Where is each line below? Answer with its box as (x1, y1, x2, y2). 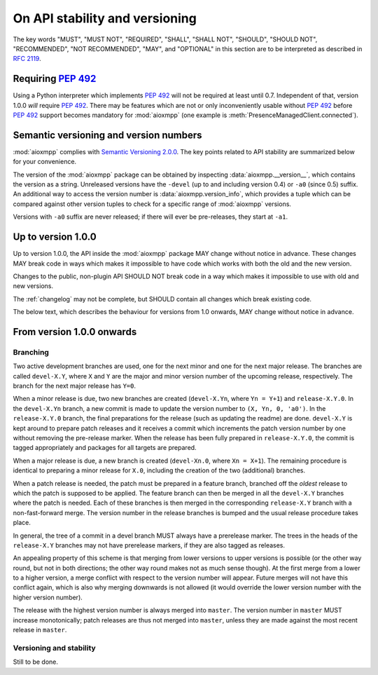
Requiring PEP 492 (13, 73, 97, 85)
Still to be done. (13, 657, 59, 666)
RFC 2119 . (13, 55, 41, 63)
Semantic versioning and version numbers (13, 129, 202, 141)
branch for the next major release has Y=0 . (13, 382, 136, 390)
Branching (13, 347, 49, 357)
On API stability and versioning (13, 11, 197, 26)
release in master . (13, 626, 67, 634)
